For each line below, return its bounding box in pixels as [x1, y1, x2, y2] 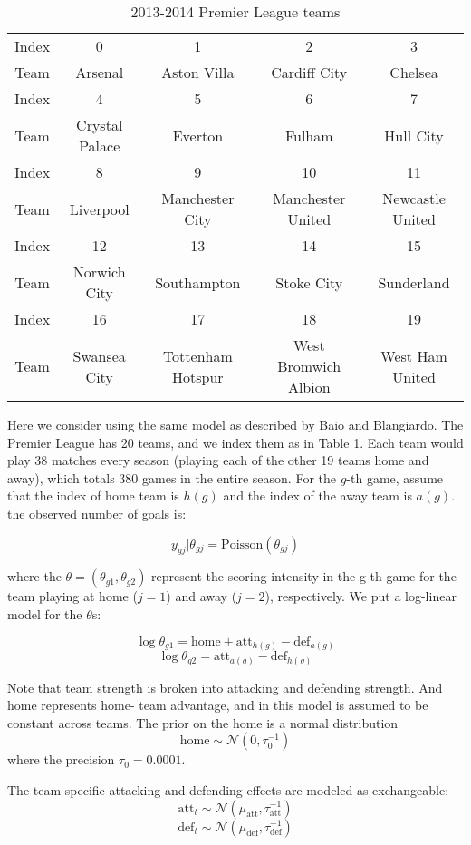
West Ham [380, 345, 447, 366]
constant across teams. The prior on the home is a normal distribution [7, 713, 399, 732]
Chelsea [389, 62, 438, 83]
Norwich [72, 261, 126, 282]
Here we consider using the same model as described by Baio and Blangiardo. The [7, 415, 464, 433]
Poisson [221, 538, 264, 551]
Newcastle [382, 188, 446, 209]
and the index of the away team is [223, 486, 412, 505]
